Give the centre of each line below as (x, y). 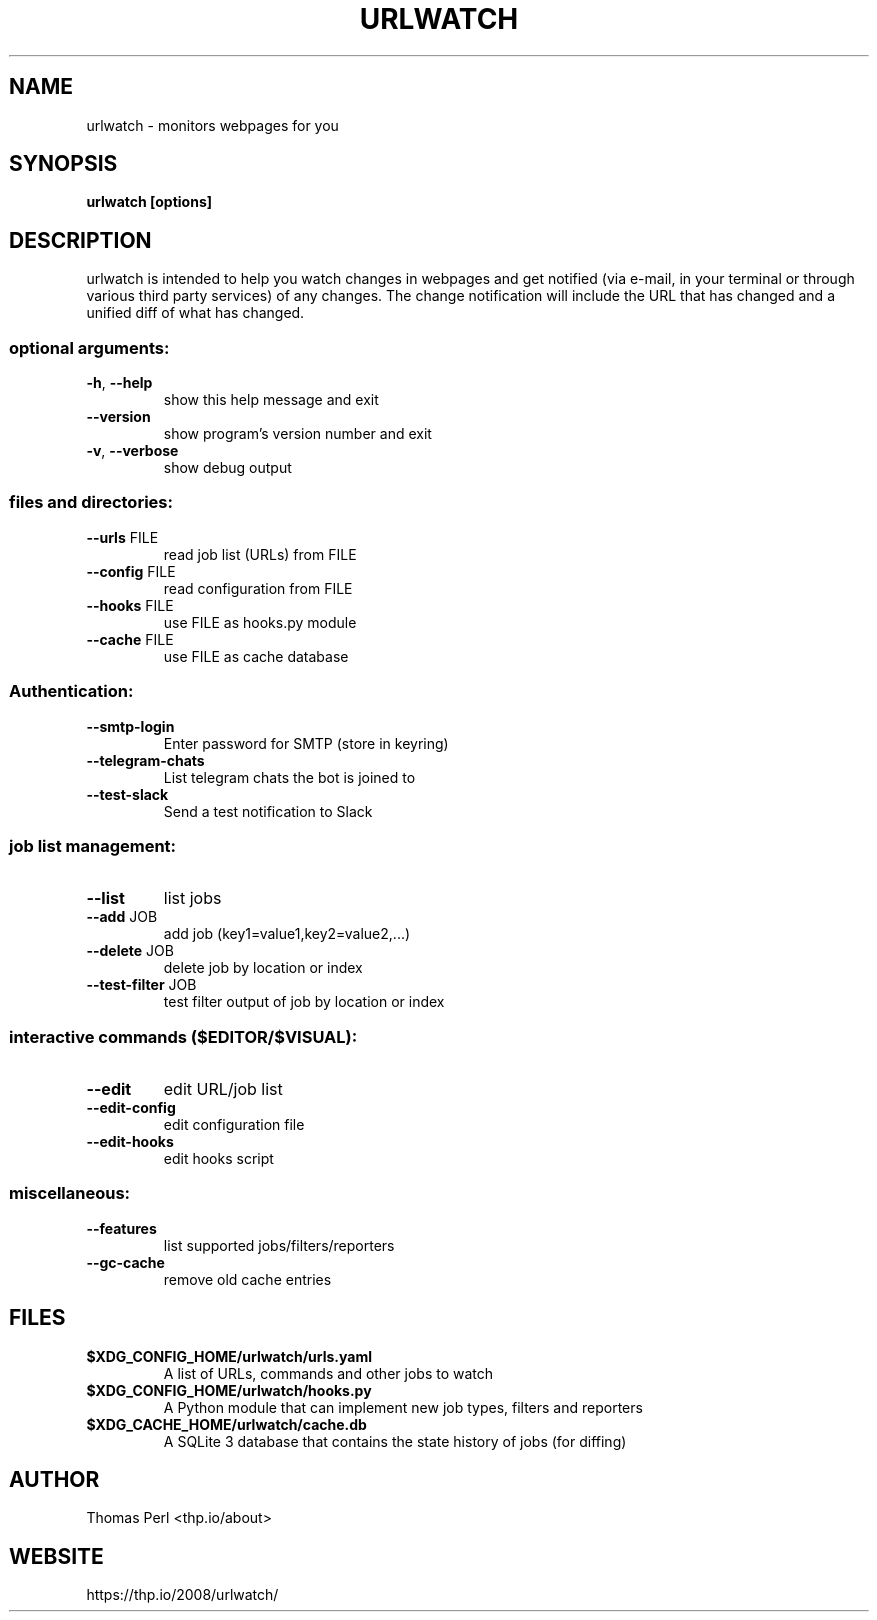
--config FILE (131, 571)
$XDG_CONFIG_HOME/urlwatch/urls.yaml (229, 1356)
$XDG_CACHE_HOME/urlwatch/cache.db (226, 1424)
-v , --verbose (132, 451)
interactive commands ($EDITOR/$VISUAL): (183, 1036)
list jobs (192, 898)
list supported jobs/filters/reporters (279, 1245)
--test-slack (127, 794)
